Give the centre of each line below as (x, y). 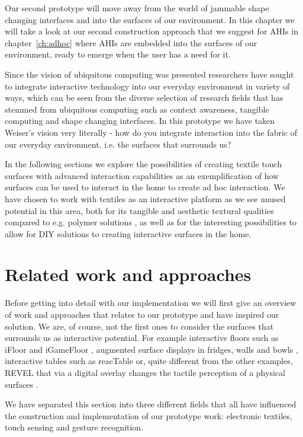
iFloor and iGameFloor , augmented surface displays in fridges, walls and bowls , (151, 349)
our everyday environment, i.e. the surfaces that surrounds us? (118, 144)
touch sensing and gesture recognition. (74, 427)
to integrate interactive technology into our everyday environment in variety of (147, 86)
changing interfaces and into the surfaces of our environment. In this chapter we (150, 19)
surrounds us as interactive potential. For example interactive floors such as (142, 338)
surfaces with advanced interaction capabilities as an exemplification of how (142, 175)
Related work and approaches (128, 274)
